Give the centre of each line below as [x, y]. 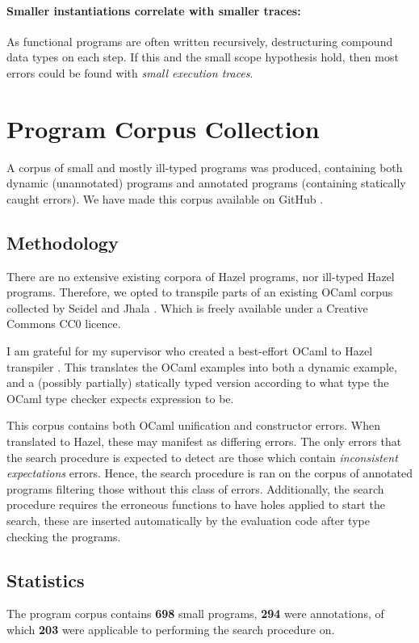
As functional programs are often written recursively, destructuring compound [200, 41]
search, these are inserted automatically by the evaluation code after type [188, 520]
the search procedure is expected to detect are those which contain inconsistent [202, 457]
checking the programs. [64, 536]
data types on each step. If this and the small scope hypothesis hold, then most [203, 57]
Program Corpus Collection [163, 128]
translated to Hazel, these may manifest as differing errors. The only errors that [204, 441]
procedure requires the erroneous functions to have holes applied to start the [196, 504]
